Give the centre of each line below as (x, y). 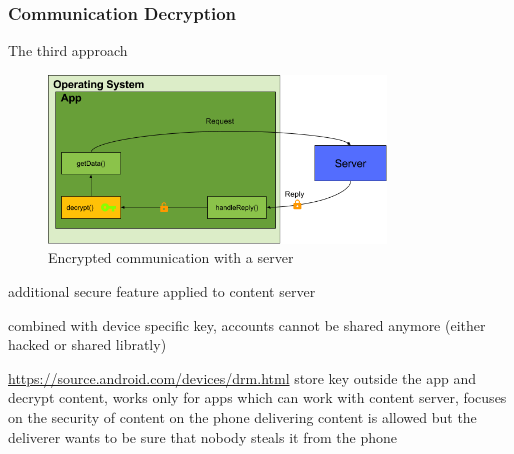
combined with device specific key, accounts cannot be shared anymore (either (247, 324)
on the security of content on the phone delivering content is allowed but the (242, 416)
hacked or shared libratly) (87, 344)
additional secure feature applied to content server (162, 291)
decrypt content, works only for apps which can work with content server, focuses (257, 397)
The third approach (68, 50)
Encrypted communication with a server (171, 257)
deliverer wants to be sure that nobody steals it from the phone (202, 436)
